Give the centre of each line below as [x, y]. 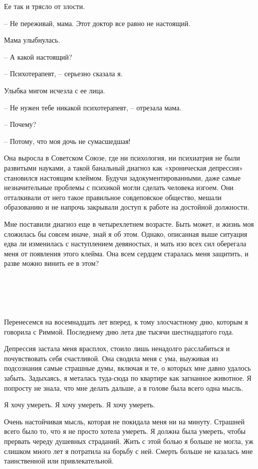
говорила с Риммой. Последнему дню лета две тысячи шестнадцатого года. [119, 331]
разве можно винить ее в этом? [52, 263]
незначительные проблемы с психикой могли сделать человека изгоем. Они [119, 187]
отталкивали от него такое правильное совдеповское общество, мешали [113, 197]
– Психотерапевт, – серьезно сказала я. [63, 73]
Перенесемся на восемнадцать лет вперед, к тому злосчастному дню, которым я [126, 322]
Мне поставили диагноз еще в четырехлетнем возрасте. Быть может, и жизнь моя [129, 223]
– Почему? [20, 124]
